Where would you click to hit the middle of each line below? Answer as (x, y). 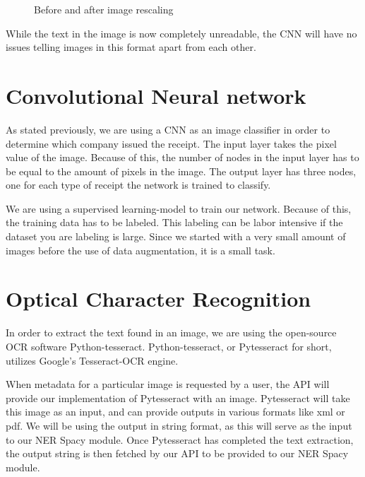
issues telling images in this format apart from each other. (131, 47)
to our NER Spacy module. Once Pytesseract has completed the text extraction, (180, 439)
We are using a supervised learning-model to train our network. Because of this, (179, 208)
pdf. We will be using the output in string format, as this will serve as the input (179, 425)
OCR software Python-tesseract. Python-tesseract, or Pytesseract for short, (169, 346)
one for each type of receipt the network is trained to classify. (138, 185)
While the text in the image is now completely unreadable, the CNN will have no (181, 33)
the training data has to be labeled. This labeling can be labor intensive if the (174, 222)
